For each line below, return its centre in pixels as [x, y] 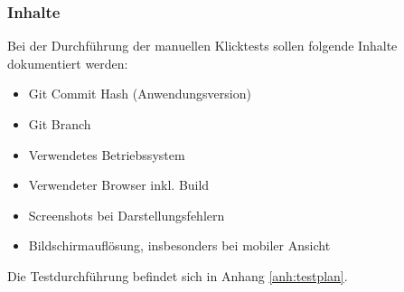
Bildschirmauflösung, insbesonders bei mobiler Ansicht [179, 245]
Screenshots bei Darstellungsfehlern [127, 215]
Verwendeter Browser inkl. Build [119, 185]
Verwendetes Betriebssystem [107, 154]
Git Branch [60, 124]
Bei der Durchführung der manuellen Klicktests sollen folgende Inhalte [202, 46]
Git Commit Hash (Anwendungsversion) [140, 94]
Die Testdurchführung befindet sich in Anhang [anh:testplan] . [178, 275]
